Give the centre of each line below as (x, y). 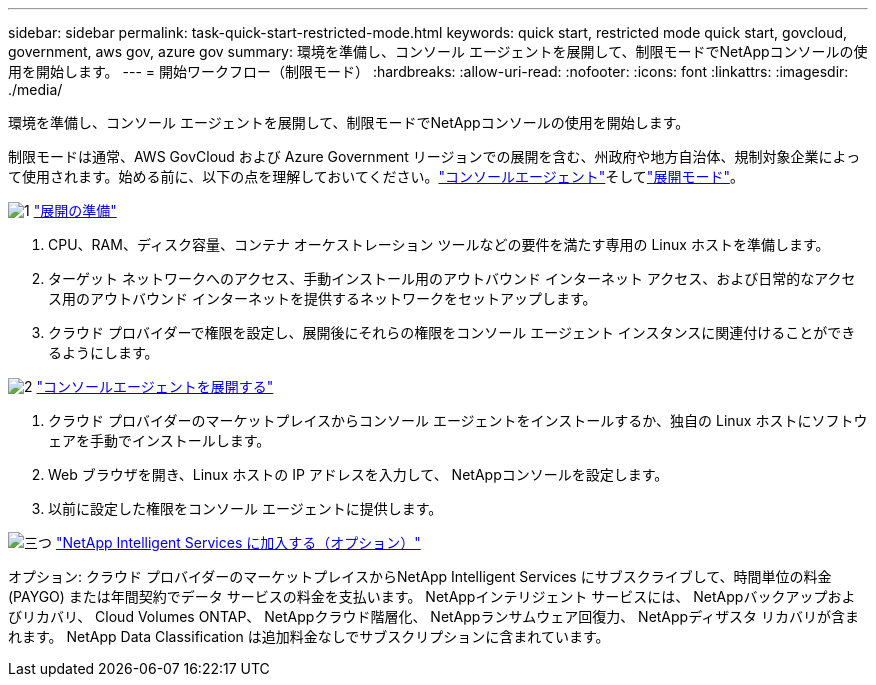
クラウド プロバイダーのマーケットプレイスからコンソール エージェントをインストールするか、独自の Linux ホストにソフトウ (458, 420)
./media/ (35, 89)
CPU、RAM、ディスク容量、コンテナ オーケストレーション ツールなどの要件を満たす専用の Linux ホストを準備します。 (439, 244)
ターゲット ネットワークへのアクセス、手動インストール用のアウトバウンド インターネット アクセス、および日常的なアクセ (452, 278)
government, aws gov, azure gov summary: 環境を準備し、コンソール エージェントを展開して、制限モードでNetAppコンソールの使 (438, 51)
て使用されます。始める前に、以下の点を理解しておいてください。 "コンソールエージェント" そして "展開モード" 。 (376, 176)
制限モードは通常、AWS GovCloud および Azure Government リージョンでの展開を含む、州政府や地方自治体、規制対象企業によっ (434, 156)
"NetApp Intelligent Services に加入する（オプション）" (238, 542)
